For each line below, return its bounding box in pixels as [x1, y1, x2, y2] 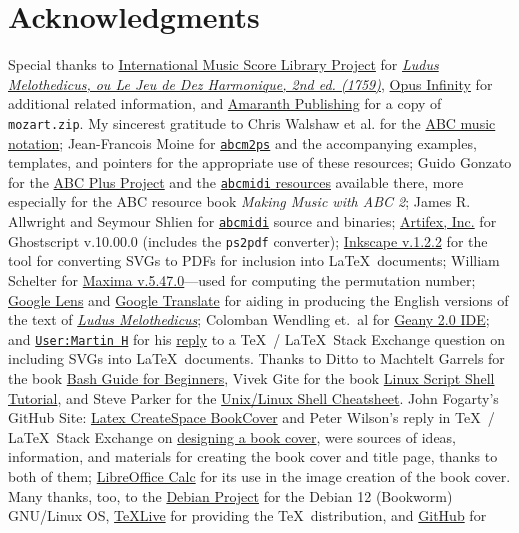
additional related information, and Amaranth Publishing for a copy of [8, 93, 442, 114]
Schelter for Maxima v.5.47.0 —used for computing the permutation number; [8, 269, 476, 290]
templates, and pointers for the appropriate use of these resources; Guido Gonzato [8, 152, 512, 173]
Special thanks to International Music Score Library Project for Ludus [8, 54, 439, 75]
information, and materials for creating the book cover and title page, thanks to [8, 446, 498, 467]
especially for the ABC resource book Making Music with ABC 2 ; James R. [8, 191, 471, 212]
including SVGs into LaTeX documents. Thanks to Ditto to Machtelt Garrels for [8, 348, 505, 369]
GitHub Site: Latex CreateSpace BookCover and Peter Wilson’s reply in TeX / [8, 407, 495, 428]
